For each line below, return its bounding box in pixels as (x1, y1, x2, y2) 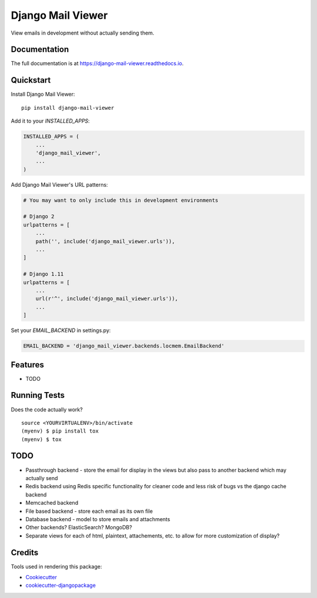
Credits (11, 548, 39, 558)
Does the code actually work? (11, 406, 83, 413)
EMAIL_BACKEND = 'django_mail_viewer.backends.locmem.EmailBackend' (23, 343, 225, 349)
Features (11, 360, 44, 370)
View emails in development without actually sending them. (11, 29, 155, 36)
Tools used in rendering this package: (11, 563, 102, 570)
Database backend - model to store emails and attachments (25, 515, 170, 522)
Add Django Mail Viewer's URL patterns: (11, 181, 108, 188)
